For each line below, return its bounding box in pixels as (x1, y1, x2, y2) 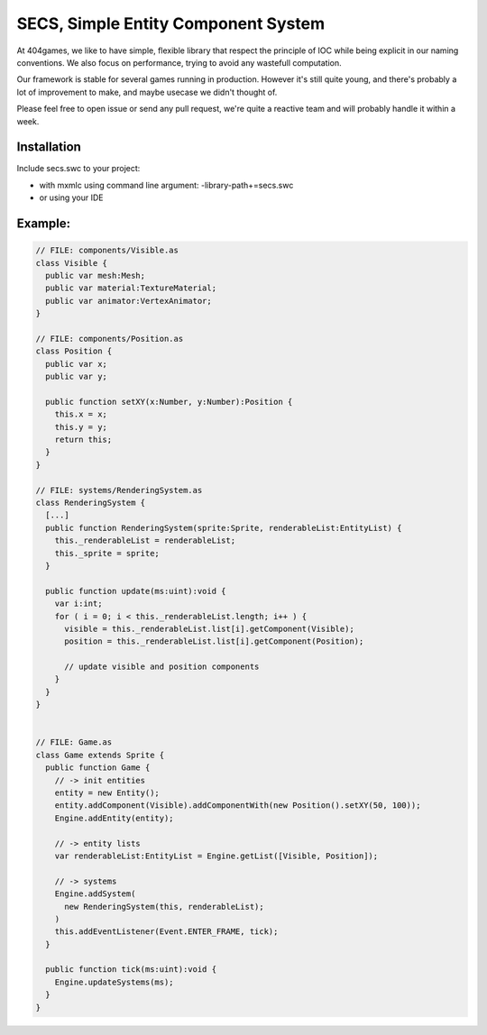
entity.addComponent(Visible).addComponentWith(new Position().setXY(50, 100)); (54, 801, 421, 811)
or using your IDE (39, 192, 104, 203)
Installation (16, 140, 81, 155)
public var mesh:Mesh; (45, 270, 146, 280)
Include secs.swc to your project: (16, 163, 141, 174)
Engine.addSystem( (54, 889, 136, 899)
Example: (16, 216, 71, 231)
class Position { (35, 346, 113, 356)
